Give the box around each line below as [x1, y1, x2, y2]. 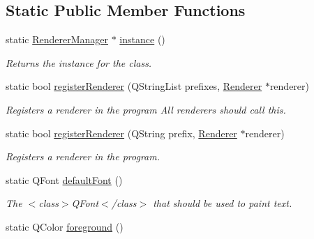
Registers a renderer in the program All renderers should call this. [6, 102, 286, 116]
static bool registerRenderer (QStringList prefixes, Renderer [6, 79, 262, 93]
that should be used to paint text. [153, 196, 292, 210]
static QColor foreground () [6, 219, 124, 233]
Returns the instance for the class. [6, 55, 152, 70]
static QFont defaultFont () [6, 172, 123, 187]
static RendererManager [6, 32, 109, 47]
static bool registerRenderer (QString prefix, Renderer [6, 125, 237, 140]
